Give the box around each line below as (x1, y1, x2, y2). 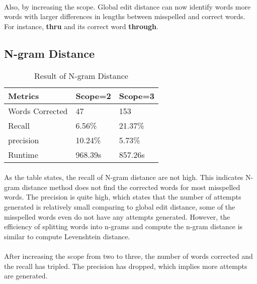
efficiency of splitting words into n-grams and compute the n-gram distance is (4, 221, 243, 232)
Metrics (8, 89, 39, 102)
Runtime (8, 148, 38, 160)
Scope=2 (75, 89, 111, 102)
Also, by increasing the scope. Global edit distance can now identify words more (4, 1, 251, 12)
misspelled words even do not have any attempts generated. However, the (4, 211, 230, 222)
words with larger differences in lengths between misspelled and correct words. (4, 11, 245, 22)
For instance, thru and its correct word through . (4, 21, 158, 31)
